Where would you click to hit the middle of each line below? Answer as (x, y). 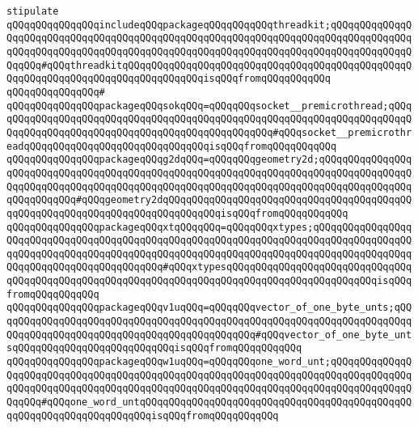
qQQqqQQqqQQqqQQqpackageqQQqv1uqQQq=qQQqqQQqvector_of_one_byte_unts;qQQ (209, 308)
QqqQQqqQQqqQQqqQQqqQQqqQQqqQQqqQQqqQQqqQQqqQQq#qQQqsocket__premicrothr (209, 132)
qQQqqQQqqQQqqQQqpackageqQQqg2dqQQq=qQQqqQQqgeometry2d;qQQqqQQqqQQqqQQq (209, 160)
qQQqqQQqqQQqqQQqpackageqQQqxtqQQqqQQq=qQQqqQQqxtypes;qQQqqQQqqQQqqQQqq (209, 227)
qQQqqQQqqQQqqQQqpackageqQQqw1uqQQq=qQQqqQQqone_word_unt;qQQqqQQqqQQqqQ (209, 362)
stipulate (33, 11)
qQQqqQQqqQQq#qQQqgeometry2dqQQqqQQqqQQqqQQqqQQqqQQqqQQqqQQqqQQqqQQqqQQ (209, 200)
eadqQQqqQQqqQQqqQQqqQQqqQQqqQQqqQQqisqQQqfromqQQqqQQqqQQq (172, 146)
